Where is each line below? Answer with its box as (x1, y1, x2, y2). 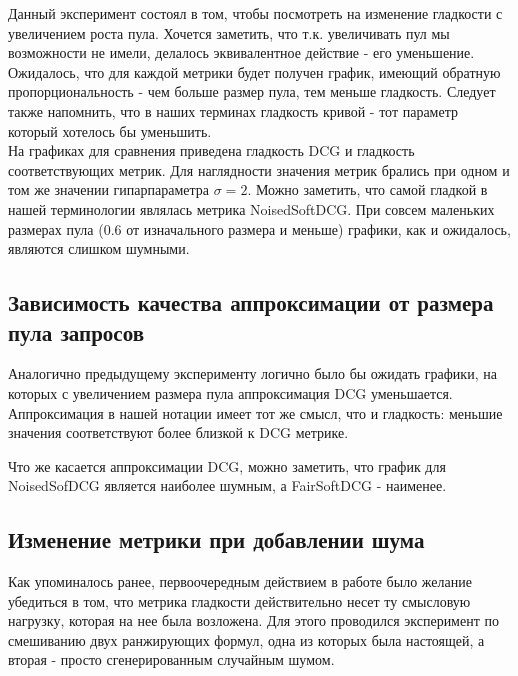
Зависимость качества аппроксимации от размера (8, 287, 494, 318)
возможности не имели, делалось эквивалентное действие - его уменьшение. (8, 42, 475, 63)
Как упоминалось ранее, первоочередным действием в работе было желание (8, 571, 472, 592)
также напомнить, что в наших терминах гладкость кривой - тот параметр (8, 100, 458, 121)
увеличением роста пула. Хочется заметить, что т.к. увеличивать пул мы (8, 22, 450, 43)
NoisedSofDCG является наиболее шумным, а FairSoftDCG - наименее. (8, 475, 447, 496)
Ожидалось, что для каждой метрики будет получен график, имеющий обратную (8, 61, 501, 82)
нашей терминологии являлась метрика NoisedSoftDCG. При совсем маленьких (8, 198, 495, 219)
